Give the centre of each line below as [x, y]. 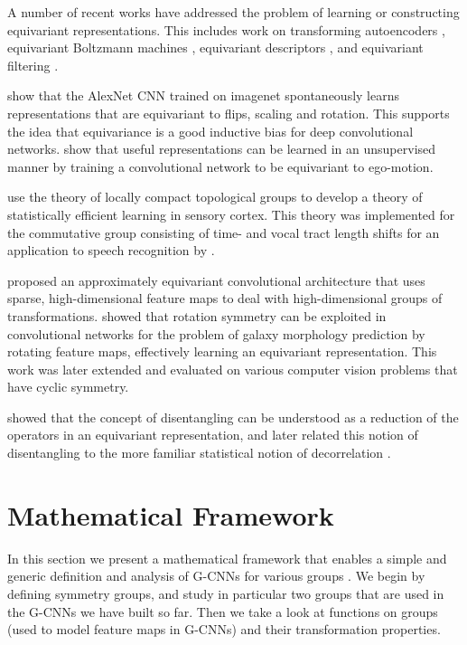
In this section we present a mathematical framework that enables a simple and [227, 558]
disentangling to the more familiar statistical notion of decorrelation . [199, 453]
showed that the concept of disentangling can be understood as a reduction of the [233, 417]
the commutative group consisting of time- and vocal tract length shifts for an [224, 232]
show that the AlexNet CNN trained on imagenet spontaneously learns [203, 95]
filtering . [33, 65]
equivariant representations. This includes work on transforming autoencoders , [226, 29]
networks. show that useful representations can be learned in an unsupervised [222, 149]
